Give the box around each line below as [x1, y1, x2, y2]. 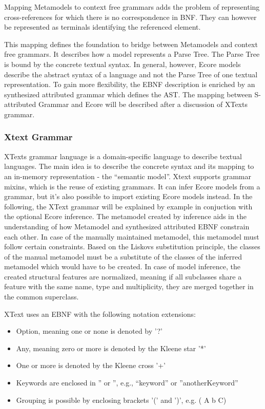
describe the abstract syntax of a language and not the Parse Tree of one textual [4, 69, 258, 79]
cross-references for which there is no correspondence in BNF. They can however [4, 11, 257, 22]
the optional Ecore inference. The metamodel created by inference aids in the [4, 211, 247, 222]
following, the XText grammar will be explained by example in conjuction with [4, 201, 253, 211]
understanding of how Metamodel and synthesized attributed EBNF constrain [4, 221, 250, 231]
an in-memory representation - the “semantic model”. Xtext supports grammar [4, 170, 251, 181]
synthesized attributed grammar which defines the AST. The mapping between [4, 89, 252, 99]
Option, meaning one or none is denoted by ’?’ [16, 326, 162, 336]
